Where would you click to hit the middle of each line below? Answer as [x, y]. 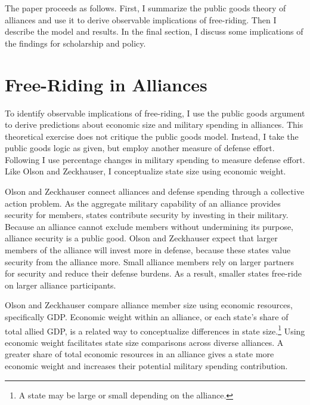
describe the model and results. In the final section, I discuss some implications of [154, 31]
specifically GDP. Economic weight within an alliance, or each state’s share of [147, 317]
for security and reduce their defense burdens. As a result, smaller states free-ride [153, 273]
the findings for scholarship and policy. [75, 43]
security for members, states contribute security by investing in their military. [147, 215]
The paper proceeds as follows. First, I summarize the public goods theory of [145, 8]
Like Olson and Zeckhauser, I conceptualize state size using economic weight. [145, 171]
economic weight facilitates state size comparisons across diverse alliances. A [144, 342]
